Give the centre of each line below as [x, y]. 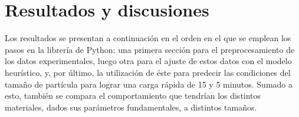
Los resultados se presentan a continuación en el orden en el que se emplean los [148, 38]
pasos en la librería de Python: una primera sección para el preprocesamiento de [150, 49]
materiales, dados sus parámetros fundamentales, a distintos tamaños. [131, 107]
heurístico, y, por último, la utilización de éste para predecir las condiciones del [148, 72]
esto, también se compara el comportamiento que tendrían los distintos [133, 96]
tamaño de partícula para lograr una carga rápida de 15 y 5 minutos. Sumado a [149, 84]
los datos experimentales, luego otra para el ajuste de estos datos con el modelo [148, 61]
